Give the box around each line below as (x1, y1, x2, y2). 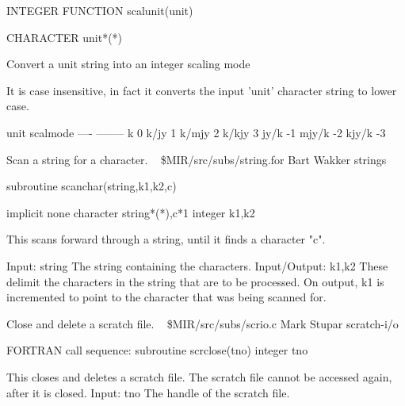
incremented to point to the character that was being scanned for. (6, 289, 327, 305)
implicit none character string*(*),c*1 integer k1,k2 (6, 204, 255, 220)
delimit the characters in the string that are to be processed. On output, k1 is (6, 273, 384, 289)
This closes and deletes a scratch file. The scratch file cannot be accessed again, (6, 368, 392, 385)
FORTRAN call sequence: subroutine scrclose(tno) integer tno (6, 342, 308, 358)
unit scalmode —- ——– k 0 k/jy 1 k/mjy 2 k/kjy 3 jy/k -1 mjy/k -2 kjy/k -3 (6, 124, 386, 140)
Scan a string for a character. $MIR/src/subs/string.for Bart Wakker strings (6, 151, 387, 167)
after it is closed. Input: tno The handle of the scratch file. (6, 384, 290, 400)
